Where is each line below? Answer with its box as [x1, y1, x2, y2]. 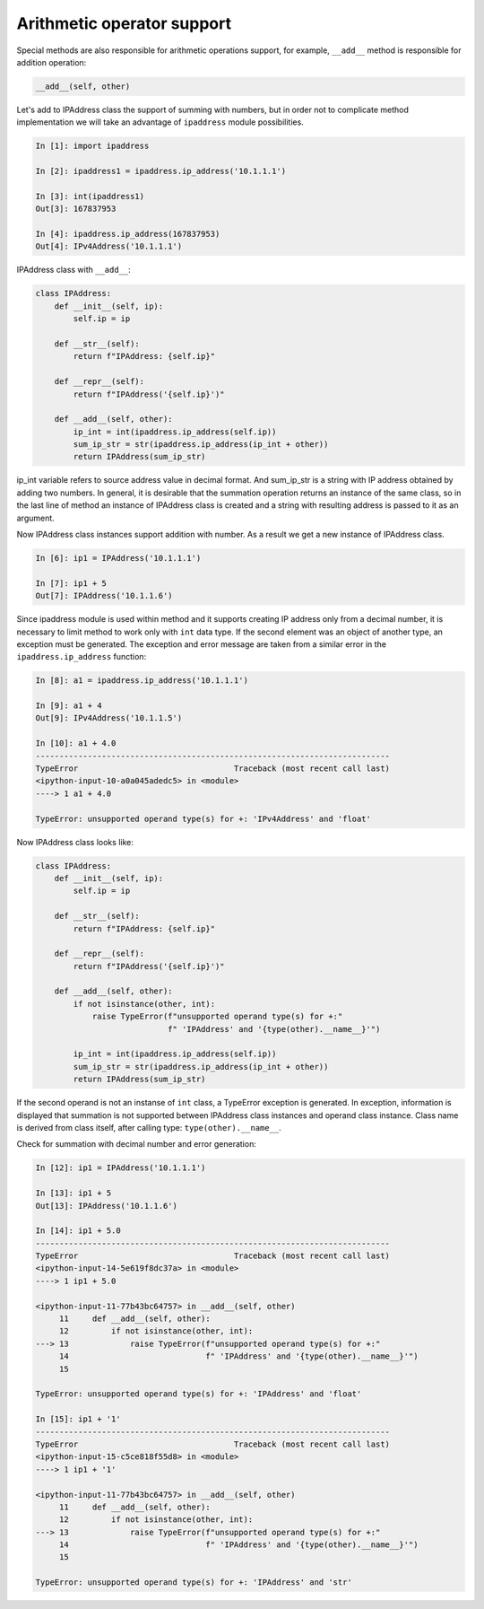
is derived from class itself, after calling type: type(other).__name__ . [16, 1122, 281, 1132]
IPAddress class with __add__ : [16, 265, 132, 275]
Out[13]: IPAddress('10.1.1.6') [35, 1201, 178, 1211]
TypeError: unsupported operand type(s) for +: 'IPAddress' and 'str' [35, 1578, 353, 1587]
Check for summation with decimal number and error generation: [16, 1139, 257, 1150]
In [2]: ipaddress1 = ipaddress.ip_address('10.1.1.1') [35, 166, 287, 177]
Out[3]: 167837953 [35, 204, 117, 214]
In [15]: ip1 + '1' [35, 1414, 121, 1424]
